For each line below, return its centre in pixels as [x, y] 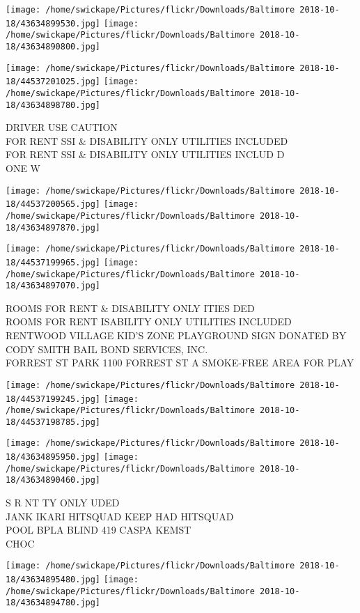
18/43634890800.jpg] [53, 46]
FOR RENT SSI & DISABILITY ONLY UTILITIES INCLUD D [145, 154]
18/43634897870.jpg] [53, 227]
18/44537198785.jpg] [53, 422]
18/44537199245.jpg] [53, 399]
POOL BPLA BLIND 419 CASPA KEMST [99, 530]
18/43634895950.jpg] [53, 457]
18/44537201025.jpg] [53, 82]
